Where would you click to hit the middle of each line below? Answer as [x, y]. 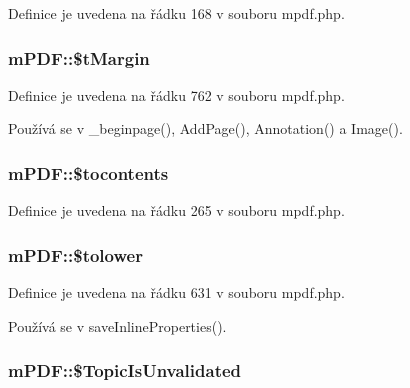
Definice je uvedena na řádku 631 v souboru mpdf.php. [176, 292]
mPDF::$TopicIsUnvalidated [125, 370]
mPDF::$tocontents [88, 172]
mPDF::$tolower [75, 254]
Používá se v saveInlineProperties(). [117, 325]
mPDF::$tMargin [79, 57]
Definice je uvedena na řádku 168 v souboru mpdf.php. [176, 13]
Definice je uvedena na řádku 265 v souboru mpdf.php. [176, 210]
